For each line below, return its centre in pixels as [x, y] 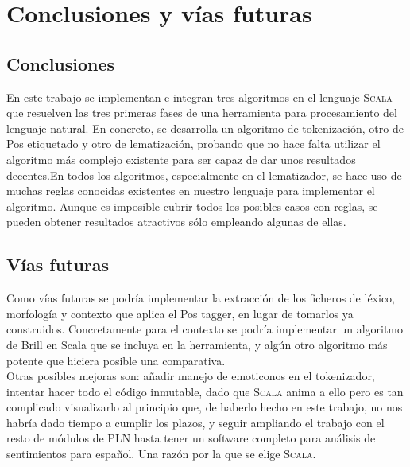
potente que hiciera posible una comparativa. [116, 360]
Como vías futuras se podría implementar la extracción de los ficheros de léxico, [201, 298]
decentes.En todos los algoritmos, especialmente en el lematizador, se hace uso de [204, 175]
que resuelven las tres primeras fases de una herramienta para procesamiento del [202, 113]
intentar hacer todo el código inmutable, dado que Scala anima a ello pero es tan [205, 391]
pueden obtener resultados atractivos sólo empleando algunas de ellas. [176, 222]
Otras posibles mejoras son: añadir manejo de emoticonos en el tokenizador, [191, 376]
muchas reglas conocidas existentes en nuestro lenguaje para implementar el [191, 191]
